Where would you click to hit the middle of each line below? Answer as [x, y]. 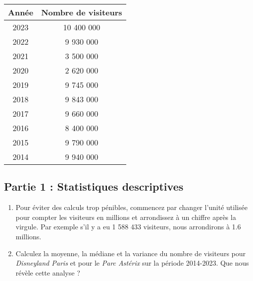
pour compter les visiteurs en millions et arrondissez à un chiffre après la [126, 217]
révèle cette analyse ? [48, 272]
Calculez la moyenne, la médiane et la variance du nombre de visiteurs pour [131, 253]
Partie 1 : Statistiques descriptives [94, 186]
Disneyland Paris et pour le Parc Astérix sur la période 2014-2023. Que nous [132, 263]
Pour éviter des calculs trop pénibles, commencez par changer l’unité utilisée [131, 207]
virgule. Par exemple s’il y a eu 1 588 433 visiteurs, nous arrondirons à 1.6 [128, 227]
